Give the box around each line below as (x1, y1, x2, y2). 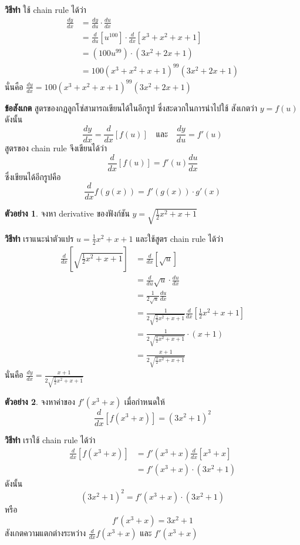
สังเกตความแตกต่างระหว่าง (5, 527, 86, 539)
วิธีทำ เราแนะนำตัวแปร (5, 232, 74, 244)
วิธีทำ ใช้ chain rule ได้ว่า (5, 4, 86, 15)
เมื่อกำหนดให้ (124, 396, 165, 408)
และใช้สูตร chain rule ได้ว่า (136, 232, 224, 244)
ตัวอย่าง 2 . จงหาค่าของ (5, 396, 75, 408)
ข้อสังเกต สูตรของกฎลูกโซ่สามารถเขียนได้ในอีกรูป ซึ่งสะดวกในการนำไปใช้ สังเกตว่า (5, 101, 257, 114)
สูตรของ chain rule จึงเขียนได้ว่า (5, 142, 107, 154)
